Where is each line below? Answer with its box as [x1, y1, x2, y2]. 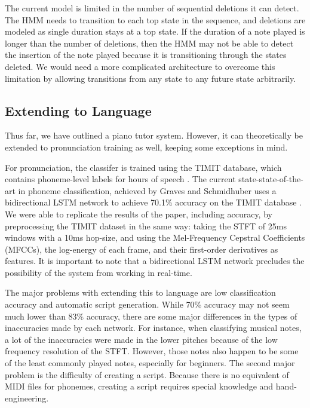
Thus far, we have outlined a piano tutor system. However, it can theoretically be [5, 129, 303, 142]
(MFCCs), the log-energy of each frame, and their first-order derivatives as [5, 243, 278, 255]
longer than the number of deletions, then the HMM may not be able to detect [5, 36, 294, 49]
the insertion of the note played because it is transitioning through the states [5, 48, 287, 61]
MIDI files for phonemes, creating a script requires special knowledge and [5, 380, 274, 392]
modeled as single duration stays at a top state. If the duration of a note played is [5, 25, 305, 38]
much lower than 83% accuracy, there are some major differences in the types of [5, 309, 297, 322]
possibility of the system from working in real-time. [5, 266, 192, 278]
